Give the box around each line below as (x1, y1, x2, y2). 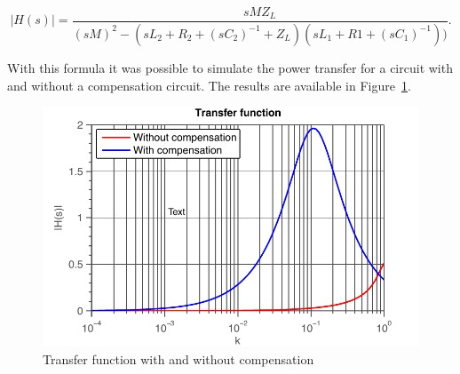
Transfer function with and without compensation (43, 349, 314, 368)
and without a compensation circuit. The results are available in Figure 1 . (7, 76, 411, 94)
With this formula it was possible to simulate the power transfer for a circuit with (7, 58, 453, 76)
